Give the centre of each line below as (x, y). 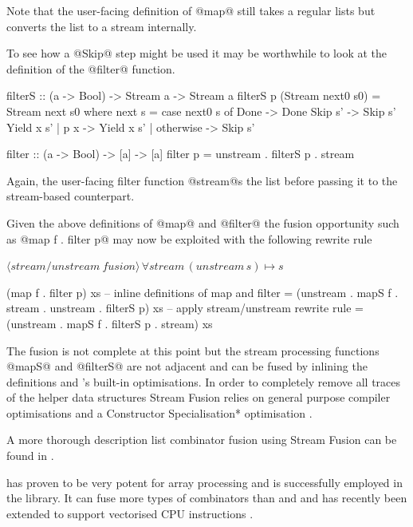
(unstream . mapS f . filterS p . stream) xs (110, 323)
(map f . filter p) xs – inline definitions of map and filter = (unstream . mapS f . (203, 292)
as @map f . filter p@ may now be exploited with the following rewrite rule (189, 238)
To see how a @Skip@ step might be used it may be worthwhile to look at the (197, 53)
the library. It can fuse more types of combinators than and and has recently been (207, 498)
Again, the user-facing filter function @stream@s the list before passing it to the (202, 180)
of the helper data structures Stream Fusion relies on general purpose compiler (199, 397)
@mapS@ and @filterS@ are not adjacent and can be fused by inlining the (187, 366)
